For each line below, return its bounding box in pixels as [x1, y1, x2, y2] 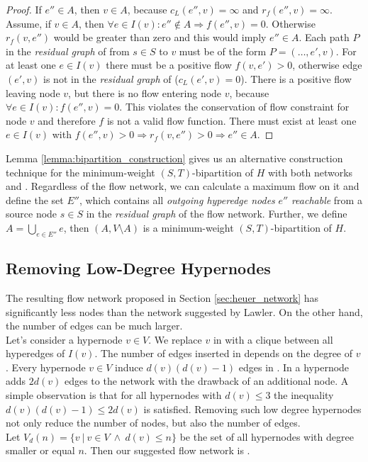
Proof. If [6, 2, 42, 16]
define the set [6, 192, 64, 207]
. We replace [148, 332, 202, 346]
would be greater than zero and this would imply [53, 30, 267, 45]
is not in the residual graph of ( [43, 71, 179, 86]
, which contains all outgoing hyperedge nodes [79, 192, 275, 207]
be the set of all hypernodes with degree [179, 429, 354, 444]
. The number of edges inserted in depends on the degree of [94, 346, 353, 361]
